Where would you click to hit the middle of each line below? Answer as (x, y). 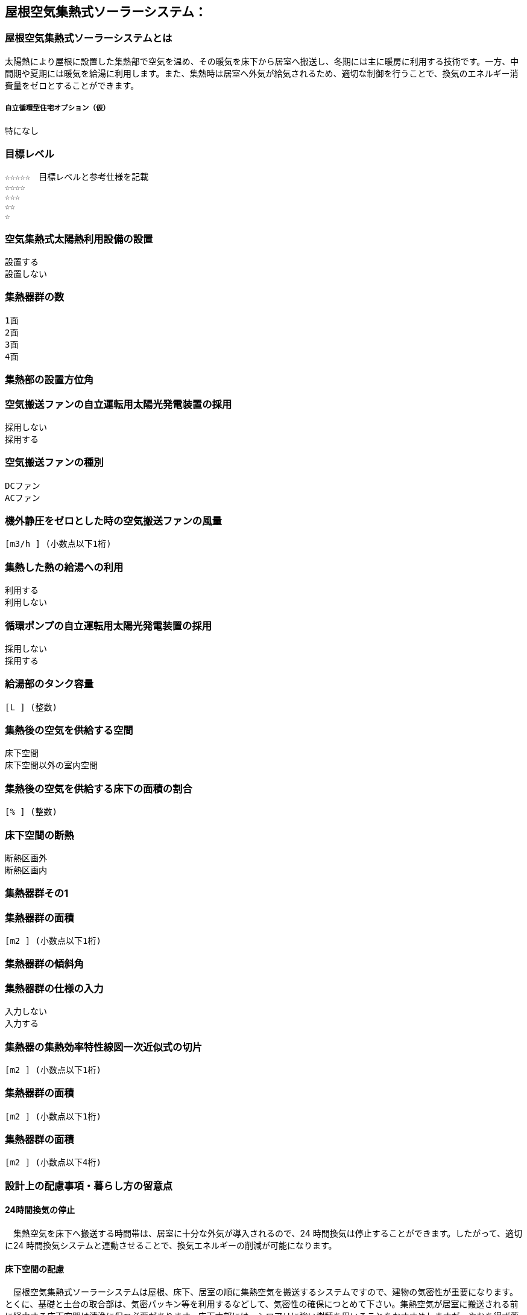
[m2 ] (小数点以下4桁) (53, 1163)
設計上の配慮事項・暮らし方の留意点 (89, 1186)
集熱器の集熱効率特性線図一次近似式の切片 (104, 1047)
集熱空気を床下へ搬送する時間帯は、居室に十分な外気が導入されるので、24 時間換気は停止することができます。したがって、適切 (267, 1234)
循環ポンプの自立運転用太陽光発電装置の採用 (109, 626)
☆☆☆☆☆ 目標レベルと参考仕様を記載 (77, 177)
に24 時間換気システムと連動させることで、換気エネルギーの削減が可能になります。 (171, 1246)
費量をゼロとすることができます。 (72, 85)
